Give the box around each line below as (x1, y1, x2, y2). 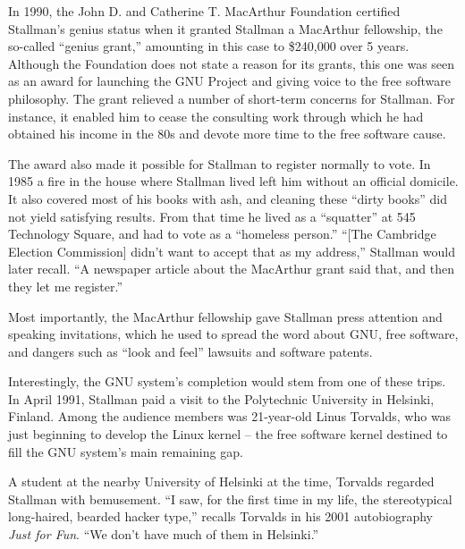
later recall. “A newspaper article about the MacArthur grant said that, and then (8, 259, 455, 278)
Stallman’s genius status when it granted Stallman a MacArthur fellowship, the (8, 19, 443, 38)
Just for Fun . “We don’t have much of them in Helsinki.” (8, 525, 319, 544)
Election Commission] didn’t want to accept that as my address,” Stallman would (8, 241, 455, 260)
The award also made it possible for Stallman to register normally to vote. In (8, 154, 431, 173)
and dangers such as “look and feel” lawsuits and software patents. (8, 342, 373, 360)
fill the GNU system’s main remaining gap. (8, 442, 243, 460)
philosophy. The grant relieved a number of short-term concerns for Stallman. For (8, 89, 455, 107)
